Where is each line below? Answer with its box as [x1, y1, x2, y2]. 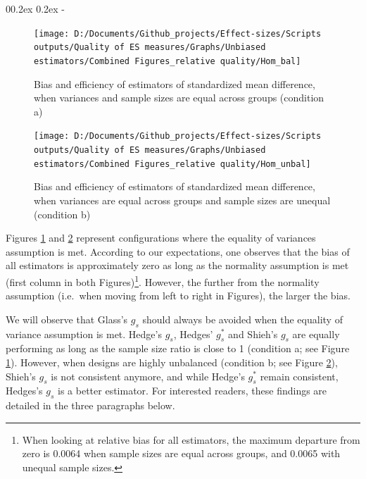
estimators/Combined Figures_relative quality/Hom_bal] [34, 56, 301, 66]
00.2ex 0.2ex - [6, 1, 65, 15]
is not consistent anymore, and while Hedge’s [51, 368, 245, 383]
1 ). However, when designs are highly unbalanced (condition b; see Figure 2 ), [6, 354, 338, 369]
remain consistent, [260, 368, 339, 383]
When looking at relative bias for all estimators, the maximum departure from [22, 432, 360, 447]
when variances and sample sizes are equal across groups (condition [34, 90, 324, 105]
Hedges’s [6, 383, 43, 398]
